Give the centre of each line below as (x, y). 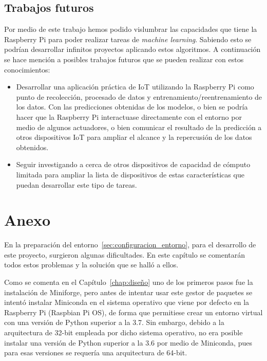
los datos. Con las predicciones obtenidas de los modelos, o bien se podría (132, 107)
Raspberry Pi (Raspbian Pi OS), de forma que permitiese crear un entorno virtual (133, 312)
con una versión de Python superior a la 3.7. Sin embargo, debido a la (114, 322)
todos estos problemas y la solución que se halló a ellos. (91, 265)
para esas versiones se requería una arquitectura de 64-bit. (96, 353)
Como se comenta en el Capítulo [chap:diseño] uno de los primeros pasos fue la (129, 282)
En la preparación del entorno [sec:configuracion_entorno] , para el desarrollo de (130, 245)
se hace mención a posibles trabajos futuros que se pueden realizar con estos (124, 59)
